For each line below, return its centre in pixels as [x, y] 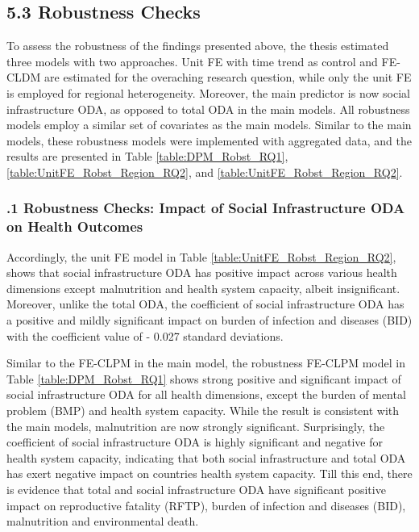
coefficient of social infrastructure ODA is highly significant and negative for [195, 442]
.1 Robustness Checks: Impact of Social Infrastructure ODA [206, 208]
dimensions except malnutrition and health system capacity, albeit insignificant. [203, 288]
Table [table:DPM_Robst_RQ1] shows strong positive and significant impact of [204, 378]
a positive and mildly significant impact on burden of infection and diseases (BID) [209, 320]
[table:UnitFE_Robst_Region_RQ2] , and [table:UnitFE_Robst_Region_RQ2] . [205, 172]
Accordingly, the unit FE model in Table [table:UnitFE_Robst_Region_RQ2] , [201, 256]
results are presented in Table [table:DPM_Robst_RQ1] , [147, 156]
